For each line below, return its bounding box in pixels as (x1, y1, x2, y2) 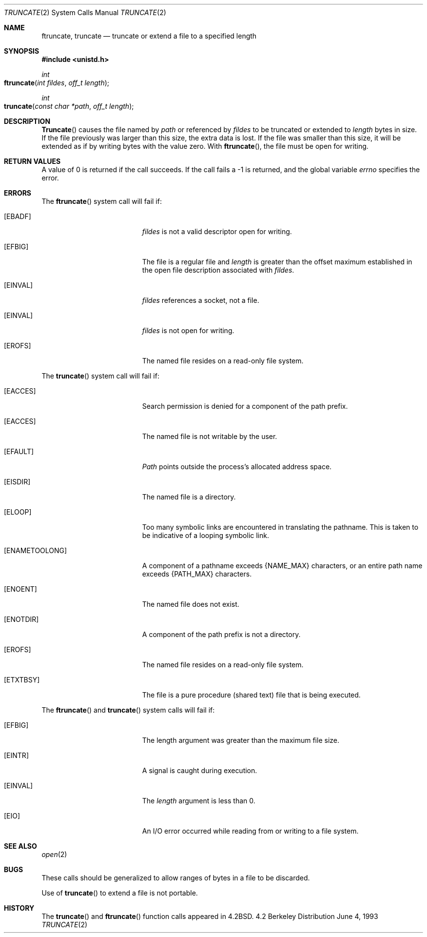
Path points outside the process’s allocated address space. (142, 462, 332, 471)
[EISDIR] (4, 478, 31, 486)
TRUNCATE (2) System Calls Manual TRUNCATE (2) (4, 8, 166, 17)
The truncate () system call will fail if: (41, 372, 159, 380)
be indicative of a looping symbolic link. (142, 531, 269, 539)
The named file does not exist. (142, 600, 239, 608)
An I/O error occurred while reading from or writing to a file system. (142, 827, 359, 835)
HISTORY (4, 904, 35, 912)
